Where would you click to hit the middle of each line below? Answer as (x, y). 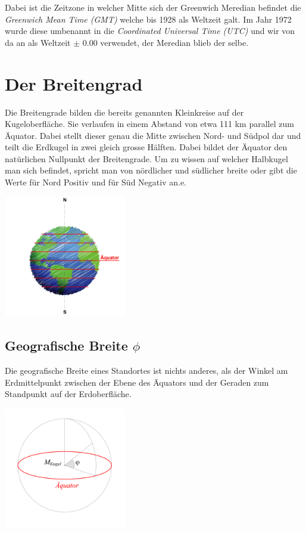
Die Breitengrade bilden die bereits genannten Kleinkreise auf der (124, 112)
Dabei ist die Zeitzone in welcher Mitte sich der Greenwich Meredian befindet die (153, 7)
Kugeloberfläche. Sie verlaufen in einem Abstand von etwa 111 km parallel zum (149, 124)
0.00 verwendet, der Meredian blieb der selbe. (166, 42)
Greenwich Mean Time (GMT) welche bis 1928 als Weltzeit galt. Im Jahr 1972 (148, 19)
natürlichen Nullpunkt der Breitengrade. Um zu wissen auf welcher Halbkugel (146, 158)
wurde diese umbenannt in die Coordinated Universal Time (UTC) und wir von (150, 31)
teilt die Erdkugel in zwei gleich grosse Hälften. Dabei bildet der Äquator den (146, 147)
